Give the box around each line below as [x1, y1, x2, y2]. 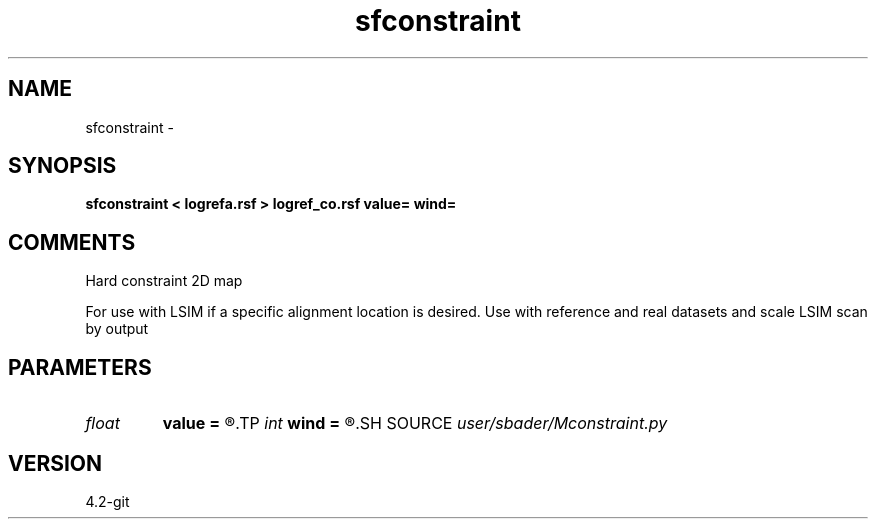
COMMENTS [8, 229, 136, 255]
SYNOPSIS [8, 153, 117, 179]
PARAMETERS [8, 354, 152, 380]
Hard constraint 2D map [85, 272, 243, 290]
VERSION [8, 450, 103, 476]
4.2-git [85, 492, 130, 510]
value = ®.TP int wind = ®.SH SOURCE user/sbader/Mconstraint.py [162, 413, 668, 434]
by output [85, 320, 149, 338]
